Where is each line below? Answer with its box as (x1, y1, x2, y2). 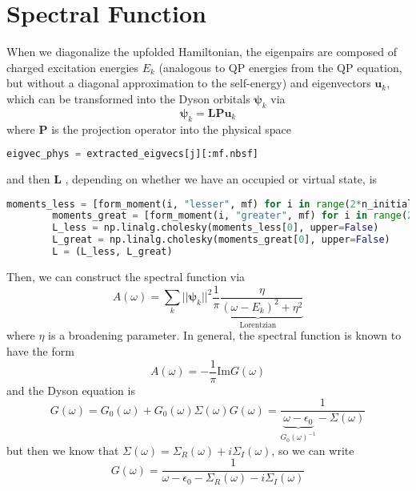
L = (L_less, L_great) (52, 246, 173, 258)
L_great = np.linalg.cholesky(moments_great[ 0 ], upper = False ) (52, 234, 390, 246)
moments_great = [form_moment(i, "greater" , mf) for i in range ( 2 (52, 210, 414, 222)
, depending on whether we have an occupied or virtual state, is (65, 170, 378, 187)
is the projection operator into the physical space (51, 120, 291, 137)
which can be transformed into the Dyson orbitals (6, 90, 250, 107)
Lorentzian (239, 320, 277, 329)
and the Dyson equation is (6, 381, 135, 398)
